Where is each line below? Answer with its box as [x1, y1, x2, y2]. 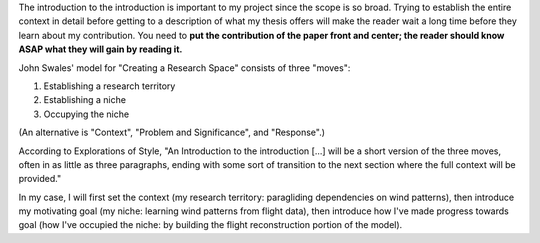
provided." [18, 173, 62, 185]
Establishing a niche [43, 94, 127, 106]
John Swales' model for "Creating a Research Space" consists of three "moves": [18, 61, 351, 74]
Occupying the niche [43, 108, 130, 120]
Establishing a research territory [43, 80, 176, 92]
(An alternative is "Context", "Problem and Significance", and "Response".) [18, 126, 325, 139]
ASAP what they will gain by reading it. [18, 43, 183, 55]
